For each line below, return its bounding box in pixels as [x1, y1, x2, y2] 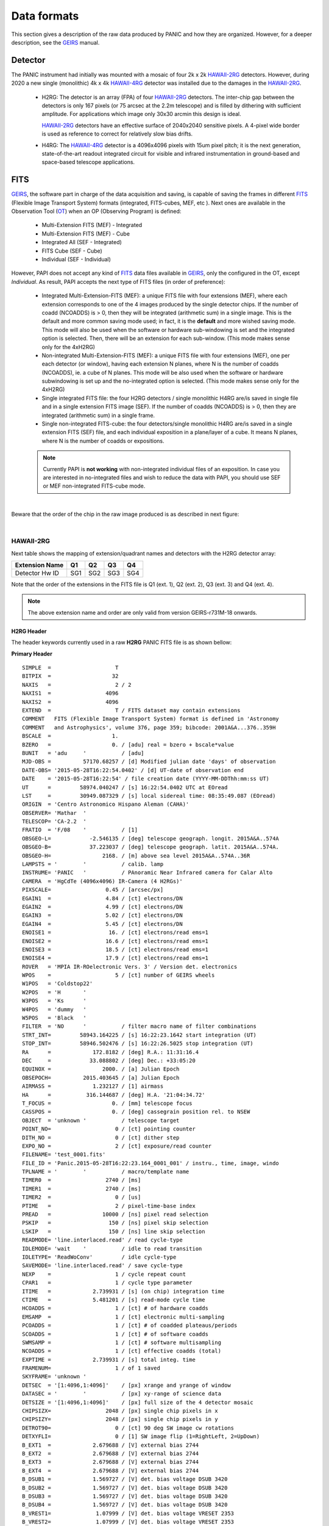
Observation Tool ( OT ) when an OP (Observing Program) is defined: [11, 208, 182, 215]
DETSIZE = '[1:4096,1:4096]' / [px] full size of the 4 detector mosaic [22, 1398, 253, 1406]
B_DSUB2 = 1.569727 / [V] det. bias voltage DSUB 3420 [22, 1484, 228, 1491]
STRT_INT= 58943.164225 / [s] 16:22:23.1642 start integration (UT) [22, 1032, 257, 1038]
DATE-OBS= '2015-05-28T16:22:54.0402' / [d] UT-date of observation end [22, 767, 244, 773]
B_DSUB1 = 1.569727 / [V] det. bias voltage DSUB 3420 [22, 1476, 228, 1483]
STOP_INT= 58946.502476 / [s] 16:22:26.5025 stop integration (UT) [22, 1040, 253, 1047]
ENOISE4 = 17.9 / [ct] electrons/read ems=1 [22, 955, 208, 961]
